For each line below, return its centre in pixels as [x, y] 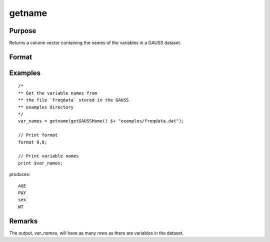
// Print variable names [48, 156]
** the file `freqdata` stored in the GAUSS [74, 100]
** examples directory [46, 107]
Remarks [23, 221]
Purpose [23, 31]
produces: [20, 174]
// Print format [38, 135]
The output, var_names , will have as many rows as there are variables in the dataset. [96, 233]
